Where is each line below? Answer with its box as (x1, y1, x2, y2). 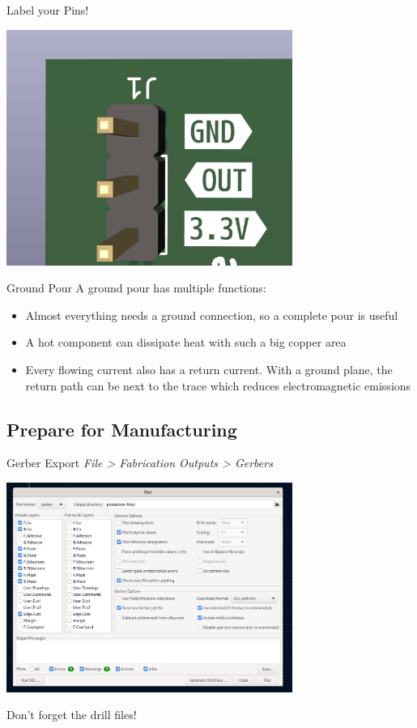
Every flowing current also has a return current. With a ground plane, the (25, 360, 393, 377)
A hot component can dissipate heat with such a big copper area (25, 334, 347, 351)
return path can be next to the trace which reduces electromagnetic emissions (25, 377, 411, 394)
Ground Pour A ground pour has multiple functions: (6, 279, 266, 296)
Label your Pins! (6, 2, 89, 18)
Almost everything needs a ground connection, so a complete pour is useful (25, 306, 398, 323)
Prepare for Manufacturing (6, 416, 237, 441)
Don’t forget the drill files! (6, 706, 137, 723)
